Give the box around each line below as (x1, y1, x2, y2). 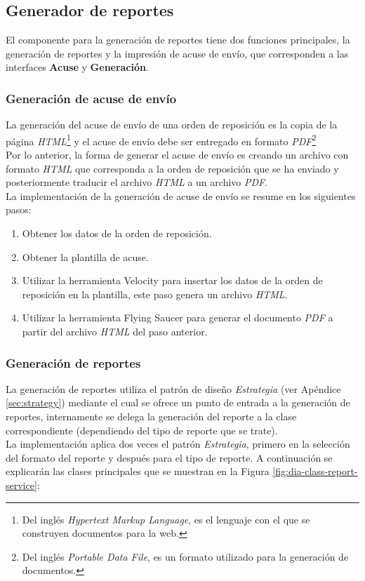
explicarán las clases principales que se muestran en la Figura (6, 464, 270, 479)
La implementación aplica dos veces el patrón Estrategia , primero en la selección (6, 436, 350, 451)
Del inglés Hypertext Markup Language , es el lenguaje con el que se (22, 512, 310, 526)
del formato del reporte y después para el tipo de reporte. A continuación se (6, 450, 333, 465)
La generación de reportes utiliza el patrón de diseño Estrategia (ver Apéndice (6, 381, 341, 396)
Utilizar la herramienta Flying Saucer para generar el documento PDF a (22, 310, 333, 325)
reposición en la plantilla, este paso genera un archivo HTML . (22, 286, 288, 301)
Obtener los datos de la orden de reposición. (22, 226, 212, 241)
